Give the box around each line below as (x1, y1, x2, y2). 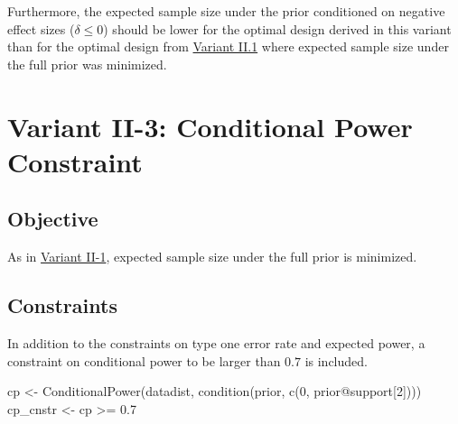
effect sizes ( (7, 19, 75, 38)
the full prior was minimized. (7, 54, 167, 73)
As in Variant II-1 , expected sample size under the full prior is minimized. (7, 247, 417, 266)
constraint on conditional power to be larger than (7, 351, 281, 370)
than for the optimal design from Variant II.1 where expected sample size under (7, 37, 449, 56)
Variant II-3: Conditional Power (7, 107, 413, 144)
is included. (304, 351, 368, 370)
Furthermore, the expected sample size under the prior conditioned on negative (7, 2, 445, 20)
